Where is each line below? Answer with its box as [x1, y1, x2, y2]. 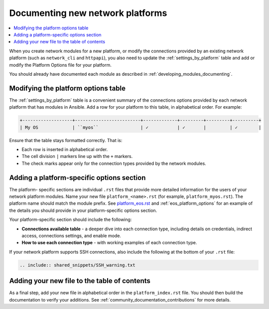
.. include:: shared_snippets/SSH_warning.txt [19, 262, 135, 268]
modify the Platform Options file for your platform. [9, 62, 112, 68]
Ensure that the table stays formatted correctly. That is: [9, 137, 123, 143]
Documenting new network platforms [9, 7, 167, 18]
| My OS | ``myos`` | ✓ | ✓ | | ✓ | [19, 125, 262, 130]
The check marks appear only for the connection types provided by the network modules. [21, 160, 206, 166]
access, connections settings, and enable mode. [21, 232, 122, 239]
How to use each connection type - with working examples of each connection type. [21, 240, 197, 246]
